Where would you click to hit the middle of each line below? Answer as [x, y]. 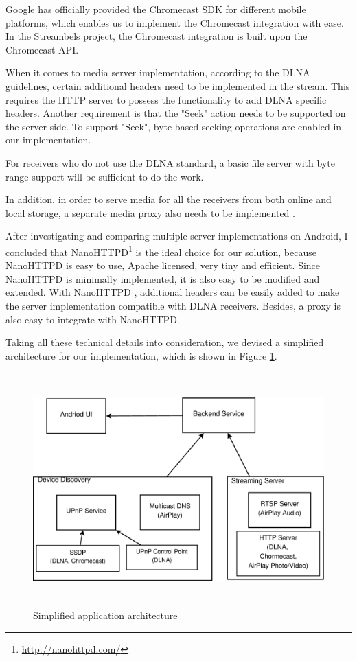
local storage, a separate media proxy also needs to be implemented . [150, 212]
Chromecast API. [42, 49]
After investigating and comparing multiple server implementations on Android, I [177, 236]
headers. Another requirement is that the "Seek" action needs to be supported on [176, 113]
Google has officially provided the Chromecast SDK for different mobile [156, 9]
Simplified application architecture [105, 615]
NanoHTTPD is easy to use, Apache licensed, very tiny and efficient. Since [163, 265]
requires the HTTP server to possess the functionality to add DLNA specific [166, 99]
